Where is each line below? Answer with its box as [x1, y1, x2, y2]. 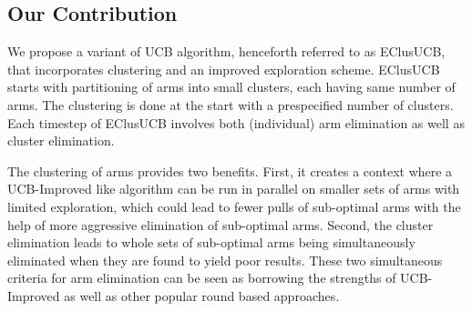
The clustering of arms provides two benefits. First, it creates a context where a [7, 161, 453, 180]
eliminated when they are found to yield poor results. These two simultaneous [7, 250, 443, 269]
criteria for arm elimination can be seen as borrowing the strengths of [7, 268, 396, 287]
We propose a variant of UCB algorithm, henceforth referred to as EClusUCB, [7, 42, 446, 61]
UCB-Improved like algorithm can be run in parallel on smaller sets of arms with [7, 179, 460, 198]
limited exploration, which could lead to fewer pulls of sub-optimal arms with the [7, 196, 461, 216]
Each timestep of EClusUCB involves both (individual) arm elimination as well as [7, 113, 465, 132]
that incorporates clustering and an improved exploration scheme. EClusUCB [7, 59, 440, 78]
